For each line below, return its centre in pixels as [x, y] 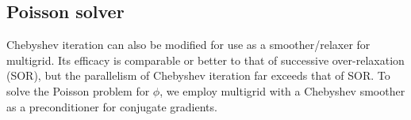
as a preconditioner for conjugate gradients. [112, 106]
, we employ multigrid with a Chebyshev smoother [282, 90]
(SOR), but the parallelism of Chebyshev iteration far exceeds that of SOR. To [198, 75]
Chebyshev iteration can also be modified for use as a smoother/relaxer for [188, 45]
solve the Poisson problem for [78, 90]
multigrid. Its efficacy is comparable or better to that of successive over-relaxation [205, 60]
